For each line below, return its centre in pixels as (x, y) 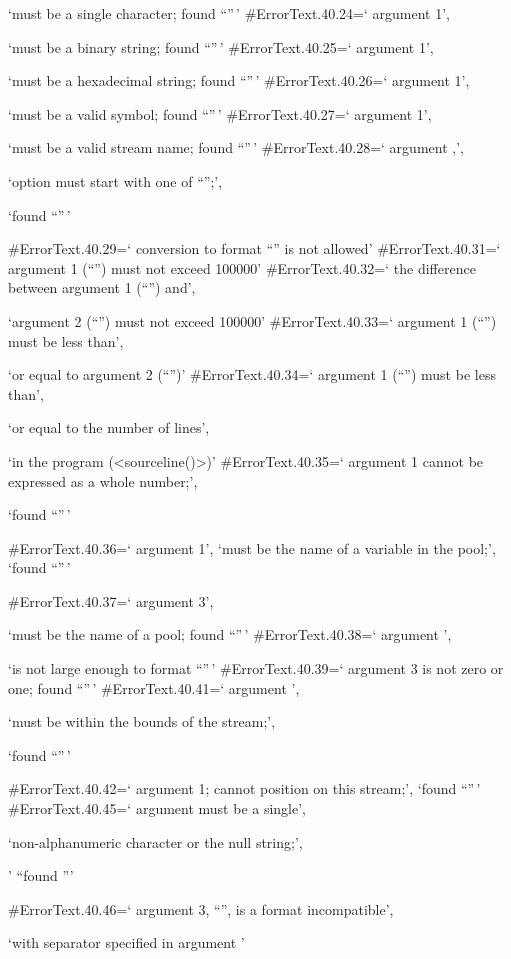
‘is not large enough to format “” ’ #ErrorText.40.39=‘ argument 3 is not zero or (256, 668)
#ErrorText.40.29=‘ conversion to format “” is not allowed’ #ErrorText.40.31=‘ (254, 248)
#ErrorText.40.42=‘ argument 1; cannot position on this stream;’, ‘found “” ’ (244, 788)
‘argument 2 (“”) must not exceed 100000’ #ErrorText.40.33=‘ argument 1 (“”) (252, 320)
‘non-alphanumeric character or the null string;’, (155, 841)
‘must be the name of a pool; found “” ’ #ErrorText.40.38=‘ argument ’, (230, 634)
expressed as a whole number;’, (103, 480)
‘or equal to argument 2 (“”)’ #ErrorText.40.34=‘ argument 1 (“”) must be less (252, 374)
